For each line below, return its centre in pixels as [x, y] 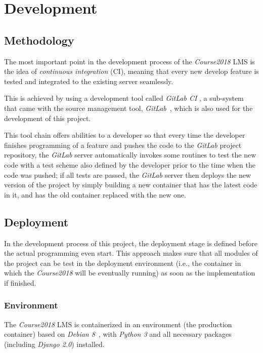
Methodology [39, 40]
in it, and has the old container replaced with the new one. [95, 194]
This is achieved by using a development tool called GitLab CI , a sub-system [124, 98]
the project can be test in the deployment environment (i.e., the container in [123, 263]
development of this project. [48, 118]
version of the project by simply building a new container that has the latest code [131, 185]
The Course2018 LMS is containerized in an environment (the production [118, 324]
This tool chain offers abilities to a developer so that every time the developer [125, 135]
